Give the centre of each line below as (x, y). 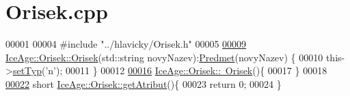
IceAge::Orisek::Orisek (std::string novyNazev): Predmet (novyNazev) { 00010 (164, 57)
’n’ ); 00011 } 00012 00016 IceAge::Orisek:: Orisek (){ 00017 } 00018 (186, 70)
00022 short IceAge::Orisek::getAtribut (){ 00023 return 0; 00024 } (144, 83)
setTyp (27, 70)
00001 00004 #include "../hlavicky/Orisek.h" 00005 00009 (126, 44)
